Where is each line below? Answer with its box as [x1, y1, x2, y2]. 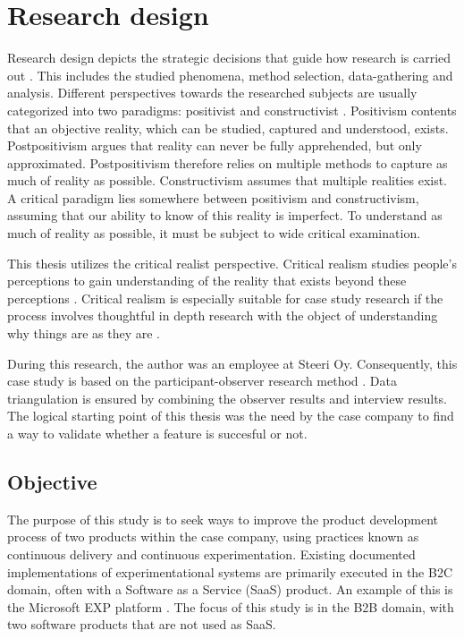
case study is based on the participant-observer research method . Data [7, 371, 397, 390]
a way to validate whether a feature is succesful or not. [7, 424, 308, 442]
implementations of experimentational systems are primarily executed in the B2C [7, 562, 453, 581]
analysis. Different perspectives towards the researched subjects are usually [7, 83, 418, 102]
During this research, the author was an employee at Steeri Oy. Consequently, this [7, 354, 458, 372]
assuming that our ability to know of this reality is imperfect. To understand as [7, 206, 443, 225]
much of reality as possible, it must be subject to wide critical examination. [7, 224, 421, 243]
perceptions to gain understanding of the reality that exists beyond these [7, 271, 407, 290]
